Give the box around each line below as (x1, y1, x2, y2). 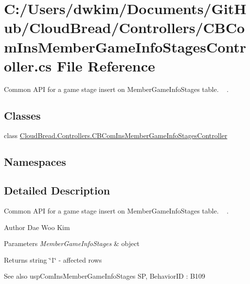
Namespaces (4, 154, 66, 169)
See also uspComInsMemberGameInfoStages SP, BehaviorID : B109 (4, 271, 205, 281)
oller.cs (4, 55, 52, 75)
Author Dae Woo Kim (4, 222, 70, 232)
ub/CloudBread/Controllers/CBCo (4, 18, 245, 37)
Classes (4, 107, 41, 123)
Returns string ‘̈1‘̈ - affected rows (4, 254, 102, 265)
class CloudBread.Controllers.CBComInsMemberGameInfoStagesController (4, 130, 228, 141)
